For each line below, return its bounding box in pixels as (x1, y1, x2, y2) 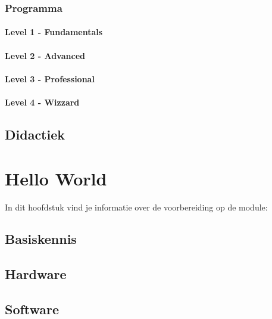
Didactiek (5, 125, 65, 143)
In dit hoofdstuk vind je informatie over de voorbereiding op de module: (5, 200, 268, 213)
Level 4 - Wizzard (5, 96, 80, 108)
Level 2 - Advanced (5, 49, 85, 61)
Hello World (5, 166, 107, 190)
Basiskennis (5, 230, 77, 248)
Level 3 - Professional (5, 72, 95, 85)
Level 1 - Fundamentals (5, 26, 103, 38)
